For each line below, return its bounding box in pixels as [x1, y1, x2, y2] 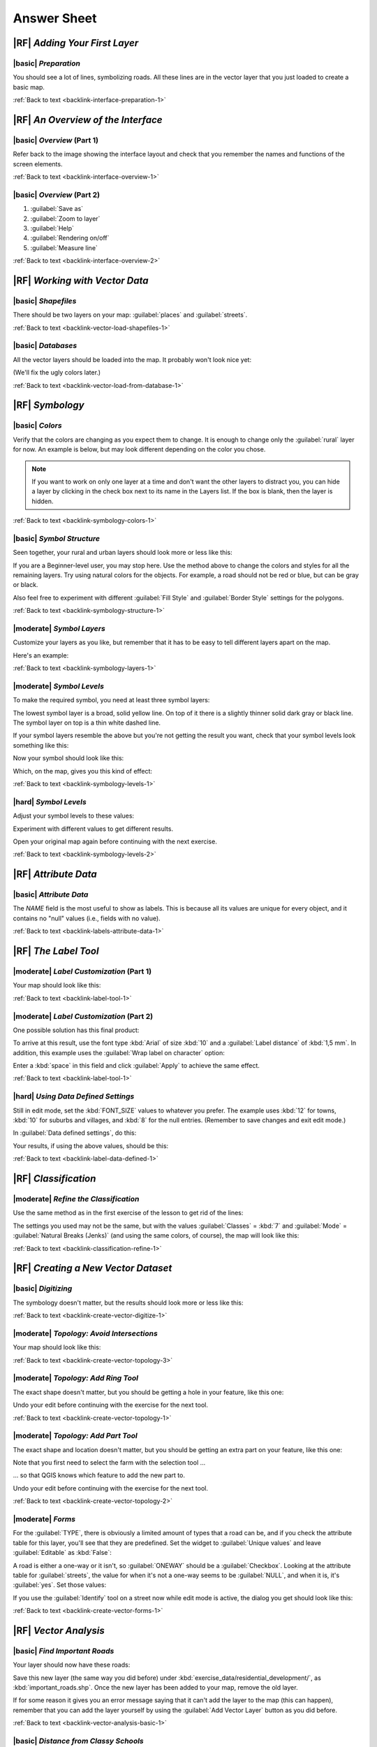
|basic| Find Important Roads [13, 1646, 114, 1655]
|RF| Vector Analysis [13, 1625, 105, 1637]
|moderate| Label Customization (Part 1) [13, 966, 152, 976]
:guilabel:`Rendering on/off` [30, 234, 110, 242]
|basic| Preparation [13, 58, 80, 68]
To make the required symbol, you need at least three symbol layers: [13, 696, 210, 704]
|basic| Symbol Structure [13, 533, 101, 543]
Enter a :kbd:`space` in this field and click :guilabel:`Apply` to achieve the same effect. [13, 1061, 260, 1070]
